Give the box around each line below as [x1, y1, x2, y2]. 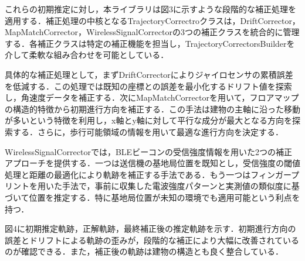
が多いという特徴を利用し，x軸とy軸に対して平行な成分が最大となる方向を [5, 114, 292, 126]
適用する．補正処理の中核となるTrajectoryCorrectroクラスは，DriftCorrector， [5, 14, 300, 26]
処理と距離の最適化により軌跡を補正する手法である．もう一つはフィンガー [5, 168, 292, 180]
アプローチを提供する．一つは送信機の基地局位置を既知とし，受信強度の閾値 [5, 157, 300, 169]
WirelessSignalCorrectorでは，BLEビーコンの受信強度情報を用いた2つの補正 [5, 145, 293, 157]
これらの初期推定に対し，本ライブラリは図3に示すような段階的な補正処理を [5, 3, 296, 15]
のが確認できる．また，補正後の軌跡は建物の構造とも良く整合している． [5, 245, 284, 257]
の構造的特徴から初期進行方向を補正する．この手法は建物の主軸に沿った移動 [5, 102, 300, 115]
